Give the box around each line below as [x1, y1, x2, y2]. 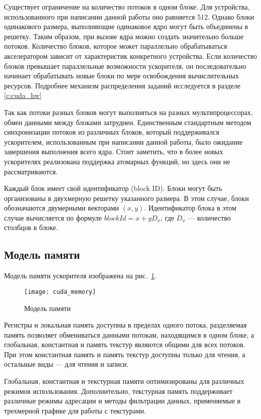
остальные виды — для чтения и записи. [4, 359, 129, 369]
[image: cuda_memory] [24, 288, 96, 295]
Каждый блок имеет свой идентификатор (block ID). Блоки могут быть [4, 183, 222, 193]
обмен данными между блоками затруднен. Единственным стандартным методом [4, 117, 251, 127]
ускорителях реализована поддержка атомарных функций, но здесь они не [4, 156, 230, 166]
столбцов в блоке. [4, 222, 58, 233]
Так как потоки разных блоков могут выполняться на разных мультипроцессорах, [4, 107, 253, 117]
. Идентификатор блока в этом [144, 202, 236, 213]
